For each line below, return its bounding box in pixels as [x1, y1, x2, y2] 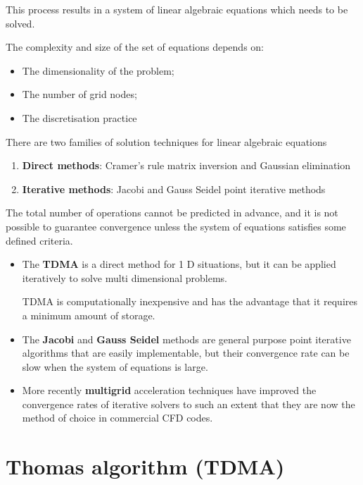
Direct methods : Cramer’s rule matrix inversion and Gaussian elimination [22, 158, 351, 173]
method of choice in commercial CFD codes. [22, 410, 213, 425]
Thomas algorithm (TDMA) [6, 452, 285, 481]
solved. [6, 16, 35, 30]
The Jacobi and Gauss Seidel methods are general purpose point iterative [22, 331, 351, 346]
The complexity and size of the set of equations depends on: [6, 39, 265, 54]
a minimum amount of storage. [22, 307, 155, 322]
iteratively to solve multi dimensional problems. [22, 270, 227, 285]
